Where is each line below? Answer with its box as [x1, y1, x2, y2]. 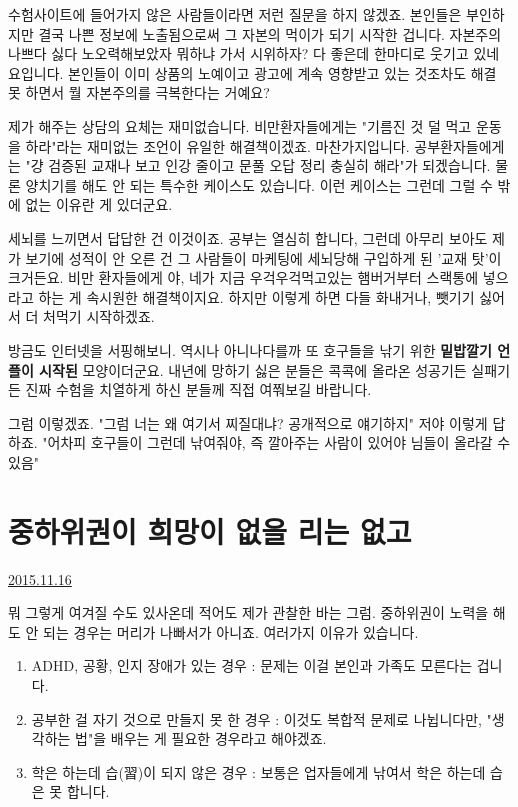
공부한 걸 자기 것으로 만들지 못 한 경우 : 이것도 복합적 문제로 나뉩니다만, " [31, 708, 492, 729]
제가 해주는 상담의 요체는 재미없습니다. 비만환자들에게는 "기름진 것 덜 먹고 [8, 115, 472, 136]
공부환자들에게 [414, 135, 505, 156]
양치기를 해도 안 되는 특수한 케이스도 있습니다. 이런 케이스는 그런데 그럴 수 [25, 174, 493, 195]
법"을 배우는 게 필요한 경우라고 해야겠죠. [75, 728, 327, 749]
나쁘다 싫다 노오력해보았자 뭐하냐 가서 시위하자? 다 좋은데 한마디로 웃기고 [8, 43, 469, 64]
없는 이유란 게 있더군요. [25, 194, 173, 215]
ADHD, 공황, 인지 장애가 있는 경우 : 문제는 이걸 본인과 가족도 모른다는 [31, 655, 473, 676]
